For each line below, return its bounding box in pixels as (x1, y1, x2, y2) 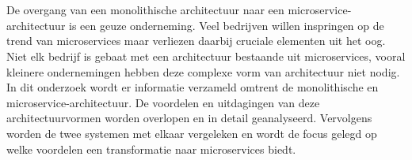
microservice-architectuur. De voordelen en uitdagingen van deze (6, 94, 320, 110)
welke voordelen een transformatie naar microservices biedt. (6, 140, 296, 157)
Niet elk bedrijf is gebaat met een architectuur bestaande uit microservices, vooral (6, 47, 406, 64)
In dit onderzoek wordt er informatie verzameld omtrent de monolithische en (6, 79, 379, 95)
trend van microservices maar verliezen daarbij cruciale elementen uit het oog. (6, 32, 386, 49)
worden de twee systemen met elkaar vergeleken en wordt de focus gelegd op (6, 125, 377, 141)
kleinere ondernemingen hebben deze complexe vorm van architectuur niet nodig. (6, 63, 400, 80)
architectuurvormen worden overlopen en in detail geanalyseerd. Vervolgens (6, 110, 372, 126)
